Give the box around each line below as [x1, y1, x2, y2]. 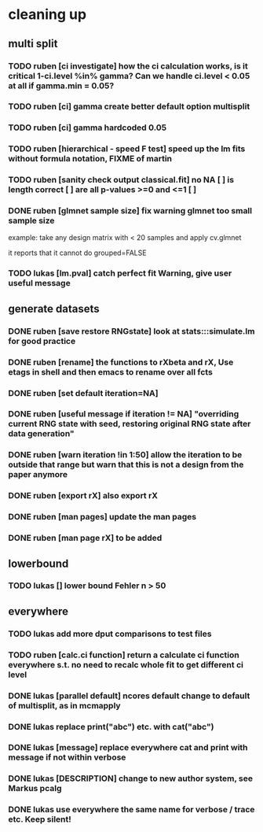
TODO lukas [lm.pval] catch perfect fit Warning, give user [8, 268, 232, 279]
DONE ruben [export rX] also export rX [8, 490, 159, 501]
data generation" [8, 428, 75, 439]
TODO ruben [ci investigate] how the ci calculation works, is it [8, 61, 249, 72]
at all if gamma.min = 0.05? [8, 80, 115, 91]
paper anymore [8, 469, 68, 480]
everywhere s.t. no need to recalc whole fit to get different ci [8, 659, 243, 670]
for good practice [8, 335, 76, 346]
